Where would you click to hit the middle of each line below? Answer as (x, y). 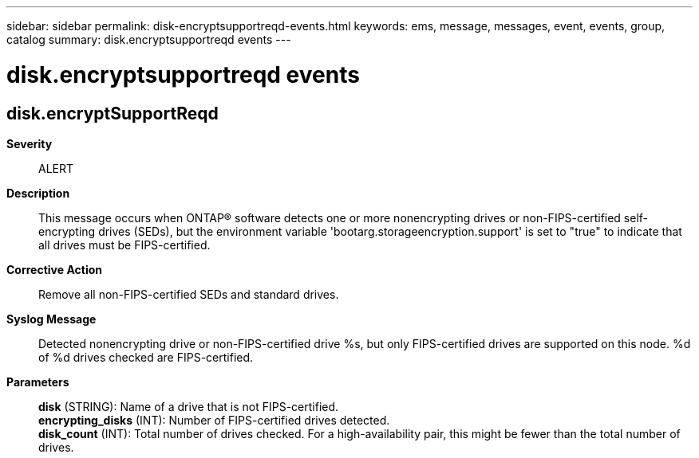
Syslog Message (51, 319)
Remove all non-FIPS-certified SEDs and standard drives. (189, 294)
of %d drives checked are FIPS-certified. (146, 357)
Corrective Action (54, 269)
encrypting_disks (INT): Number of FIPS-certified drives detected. (214, 420)
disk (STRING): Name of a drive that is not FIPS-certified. (189, 406)
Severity (30, 143)
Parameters (38, 382)
